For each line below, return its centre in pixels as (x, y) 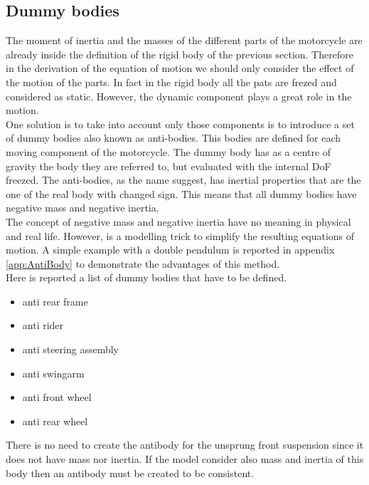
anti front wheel (57, 397)
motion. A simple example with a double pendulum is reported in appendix (170, 250)
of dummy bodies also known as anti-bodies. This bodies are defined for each (173, 138)
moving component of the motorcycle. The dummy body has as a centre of (169, 151)
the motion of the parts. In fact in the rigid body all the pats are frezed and (171, 82)
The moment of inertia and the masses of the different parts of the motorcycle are (184, 40)
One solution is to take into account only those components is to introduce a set (180, 124)
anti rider (43, 325)
